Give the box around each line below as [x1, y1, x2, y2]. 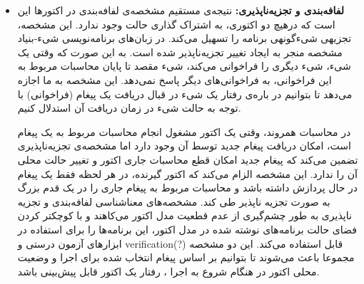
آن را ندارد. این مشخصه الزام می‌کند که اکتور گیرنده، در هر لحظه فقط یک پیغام [17, 166, 358, 181]
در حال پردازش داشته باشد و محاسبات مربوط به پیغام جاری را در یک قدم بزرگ [17, 180, 358, 195]
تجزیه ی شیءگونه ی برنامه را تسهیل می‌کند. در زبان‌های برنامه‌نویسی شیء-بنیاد [17, 31, 352, 46]
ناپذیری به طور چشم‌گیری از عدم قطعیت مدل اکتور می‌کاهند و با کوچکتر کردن [17, 208, 352, 223]
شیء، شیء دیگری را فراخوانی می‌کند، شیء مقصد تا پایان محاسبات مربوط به [17, 58, 351, 73]
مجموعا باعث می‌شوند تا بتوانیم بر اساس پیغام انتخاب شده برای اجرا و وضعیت [17, 250, 355, 265]
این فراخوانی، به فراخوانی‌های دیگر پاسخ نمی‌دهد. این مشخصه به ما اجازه [17, 72, 332, 87]
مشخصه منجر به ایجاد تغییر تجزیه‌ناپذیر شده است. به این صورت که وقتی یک [17, 44, 343, 59]
